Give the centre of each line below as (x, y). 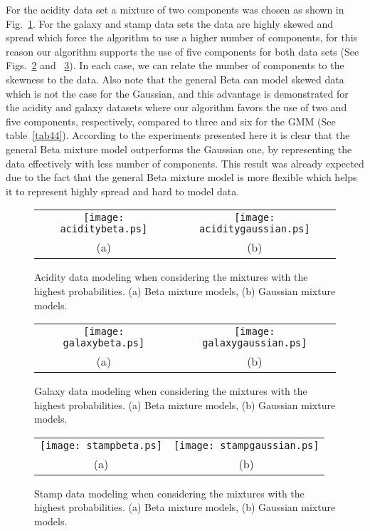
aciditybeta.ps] (104, 229)
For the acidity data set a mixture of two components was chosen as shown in (175, 9)
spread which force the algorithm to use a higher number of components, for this (182, 37)
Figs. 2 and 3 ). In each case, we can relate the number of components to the (175, 65)
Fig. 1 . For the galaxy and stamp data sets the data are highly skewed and (170, 23)
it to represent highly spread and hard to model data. (123, 191)
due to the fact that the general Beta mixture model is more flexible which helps (181, 177)
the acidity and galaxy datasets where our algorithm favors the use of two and (176, 107)
